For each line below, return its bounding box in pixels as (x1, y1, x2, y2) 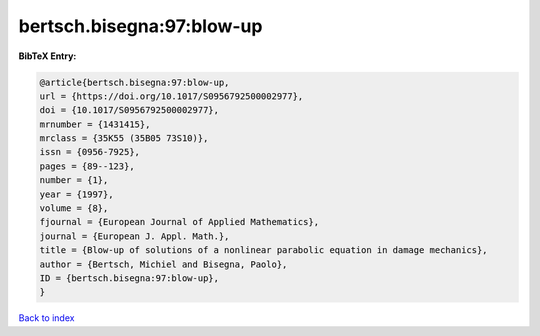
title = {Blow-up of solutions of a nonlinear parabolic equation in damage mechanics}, (39, 245, 489, 256)
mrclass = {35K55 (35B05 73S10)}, (39, 133, 209, 144)
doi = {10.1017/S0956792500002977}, (39, 105, 220, 116)
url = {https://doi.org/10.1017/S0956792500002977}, (39, 90, 304, 102)
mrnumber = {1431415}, (39, 118, 151, 130)
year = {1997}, (39, 188, 114, 200)
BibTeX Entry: (18, 50, 77, 62)
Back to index (18, 312, 75, 324)
